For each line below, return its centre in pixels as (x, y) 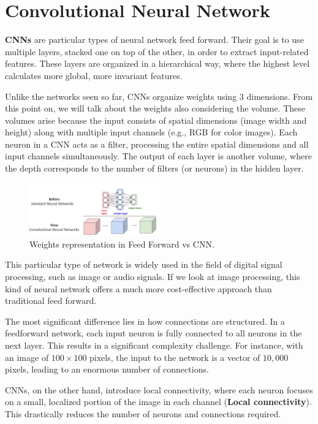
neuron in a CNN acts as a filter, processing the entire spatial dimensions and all (157, 144)
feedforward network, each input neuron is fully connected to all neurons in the (153, 333)
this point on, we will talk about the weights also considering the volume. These (155, 108)
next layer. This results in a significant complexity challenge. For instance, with (154, 345)
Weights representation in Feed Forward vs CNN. (122, 244)
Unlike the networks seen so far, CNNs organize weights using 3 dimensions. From (159, 96)
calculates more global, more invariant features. (94, 75)
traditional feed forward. (51, 301)
